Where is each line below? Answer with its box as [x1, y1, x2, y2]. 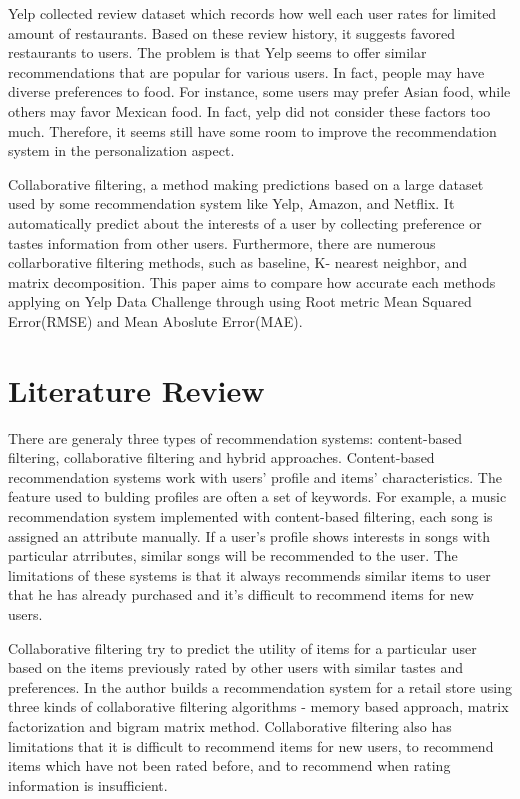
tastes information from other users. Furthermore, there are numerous [8, 232, 436, 253]
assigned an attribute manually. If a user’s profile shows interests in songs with [8, 525, 490, 546]
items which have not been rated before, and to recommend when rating [8, 755, 451, 776]
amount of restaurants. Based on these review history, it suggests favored [8, 22, 456, 43]
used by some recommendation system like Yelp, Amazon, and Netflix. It [8, 193, 455, 214]
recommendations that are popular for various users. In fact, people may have [8, 61, 485, 82]
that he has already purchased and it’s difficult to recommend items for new [8, 584, 474, 605]
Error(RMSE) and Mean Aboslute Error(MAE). [8, 310, 303, 331]
